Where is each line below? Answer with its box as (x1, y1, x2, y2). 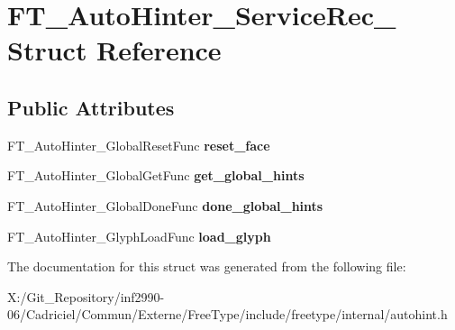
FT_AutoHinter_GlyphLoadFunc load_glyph (7, 226, 271, 245)
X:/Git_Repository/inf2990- (7, 287, 165, 306)
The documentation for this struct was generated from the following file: (7, 257, 406, 276)
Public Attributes (7, 93, 175, 121)
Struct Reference (7, 32, 222, 69)
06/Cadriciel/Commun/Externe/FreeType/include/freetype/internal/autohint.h (7, 305, 448, 324)
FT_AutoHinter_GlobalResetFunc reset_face (7, 135, 270, 154)
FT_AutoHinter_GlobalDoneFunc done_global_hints (7, 196, 323, 215)
